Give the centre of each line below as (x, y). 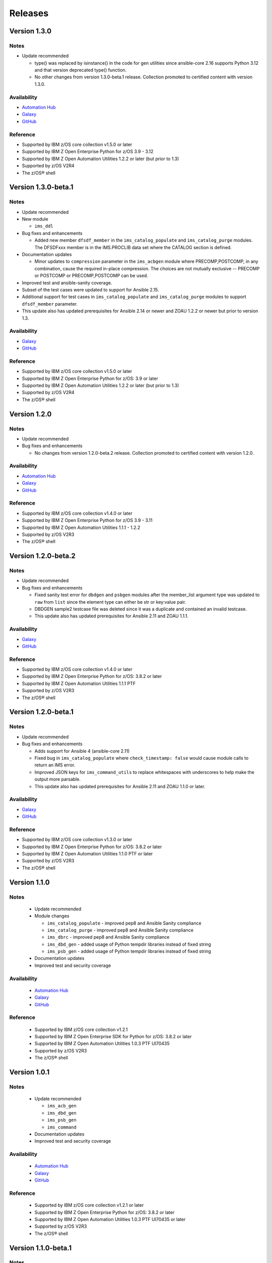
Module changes (52, 916)
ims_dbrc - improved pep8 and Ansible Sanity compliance (108, 937)
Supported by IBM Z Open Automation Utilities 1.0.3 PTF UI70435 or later (110, 1219)
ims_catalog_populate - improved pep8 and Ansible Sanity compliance (124, 923)
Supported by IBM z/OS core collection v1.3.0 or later (77, 840)
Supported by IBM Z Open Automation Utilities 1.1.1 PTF (79, 683)
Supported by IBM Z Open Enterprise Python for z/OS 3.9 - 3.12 (88, 152)
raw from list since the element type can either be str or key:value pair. (110, 602)
